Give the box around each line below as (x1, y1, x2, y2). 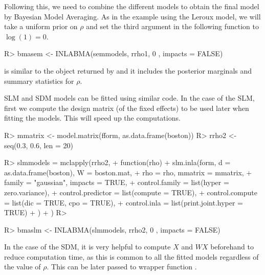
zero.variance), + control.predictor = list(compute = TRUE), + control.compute (4, 187, 257, 197)
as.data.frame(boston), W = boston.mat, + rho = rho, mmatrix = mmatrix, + (4, 167, 252, 177)
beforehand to (210, 241, 254, 252)
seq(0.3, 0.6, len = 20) (4, 140, 74, 150)
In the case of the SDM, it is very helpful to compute (4, 241, 171, 252)
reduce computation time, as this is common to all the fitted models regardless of (4, 251, 259, 262)
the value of (4, 261, 41, 272)
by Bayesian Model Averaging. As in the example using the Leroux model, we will (4, 11, 261, 21)
